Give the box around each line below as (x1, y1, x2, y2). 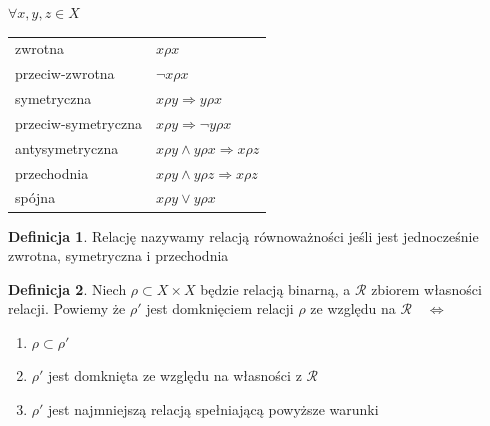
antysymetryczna (15, 137, 119, 158)
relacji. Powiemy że (8, 298, 126, 319)
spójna (15, 187, 56, 208)
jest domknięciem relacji (146, 298, 294, 319)
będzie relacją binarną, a (200, 278, 351, 299)
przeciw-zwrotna (15, 63, 115, 84)
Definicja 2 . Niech (8, 278, 127, 299)
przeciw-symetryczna (15, 112, 142, 133)
